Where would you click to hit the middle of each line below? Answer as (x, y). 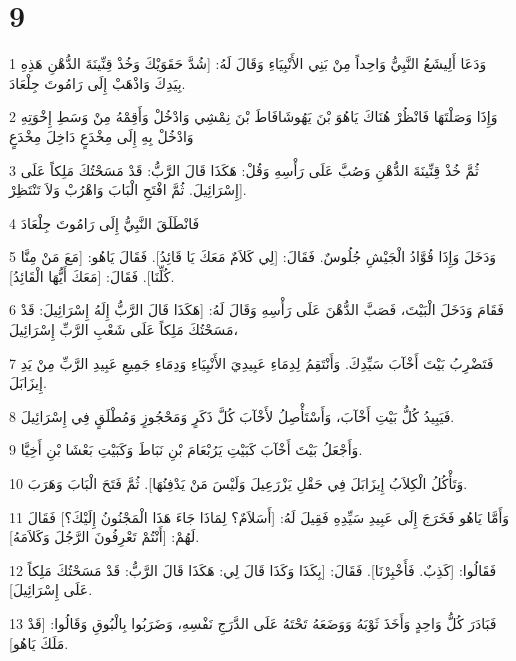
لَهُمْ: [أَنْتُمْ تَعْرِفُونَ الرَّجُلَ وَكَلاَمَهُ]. (104, 536)
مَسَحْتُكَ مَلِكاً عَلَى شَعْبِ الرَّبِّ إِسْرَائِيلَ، (123, 329)
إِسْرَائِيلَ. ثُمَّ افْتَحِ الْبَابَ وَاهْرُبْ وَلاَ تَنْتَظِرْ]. (128, 189)
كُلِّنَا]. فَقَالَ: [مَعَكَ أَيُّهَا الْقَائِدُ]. (92, 275)
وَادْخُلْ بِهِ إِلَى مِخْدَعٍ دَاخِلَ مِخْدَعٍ (101, 135)
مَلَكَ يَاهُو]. (39, 642)
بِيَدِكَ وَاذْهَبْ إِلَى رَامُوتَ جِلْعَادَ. (97, 82)
